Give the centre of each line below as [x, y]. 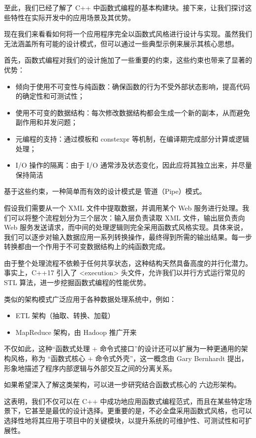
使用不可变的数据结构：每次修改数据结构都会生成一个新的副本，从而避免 [133, 112]
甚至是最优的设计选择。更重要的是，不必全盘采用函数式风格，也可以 [142, 411]
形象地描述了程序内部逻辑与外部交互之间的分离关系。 [90, 368]
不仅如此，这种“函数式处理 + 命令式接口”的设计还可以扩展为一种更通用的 [123, 348]
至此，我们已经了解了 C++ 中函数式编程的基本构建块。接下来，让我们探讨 [125, 7]
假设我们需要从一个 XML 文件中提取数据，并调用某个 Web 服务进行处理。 [123, 207]
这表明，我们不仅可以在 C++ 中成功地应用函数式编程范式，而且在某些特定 [125, 401]
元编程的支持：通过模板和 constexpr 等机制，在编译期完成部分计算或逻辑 [132, 138]
